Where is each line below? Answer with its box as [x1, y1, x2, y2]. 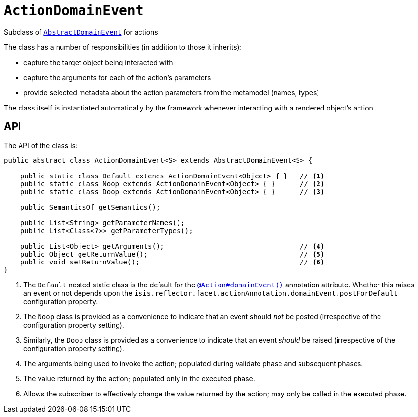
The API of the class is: [4, 141, 78, 150]
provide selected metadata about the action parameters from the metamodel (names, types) [23, 88, 319, 97]
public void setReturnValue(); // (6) [20, 258, 325, 266]
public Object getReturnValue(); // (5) [20, 250, 325, 258]
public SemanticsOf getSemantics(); [20, 203, 160, 211]
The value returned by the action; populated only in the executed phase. [23, 374, 255, 383]
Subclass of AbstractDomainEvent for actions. [4, 27, 160, 36]
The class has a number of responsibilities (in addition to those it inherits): [4, 43, 241, 51]
